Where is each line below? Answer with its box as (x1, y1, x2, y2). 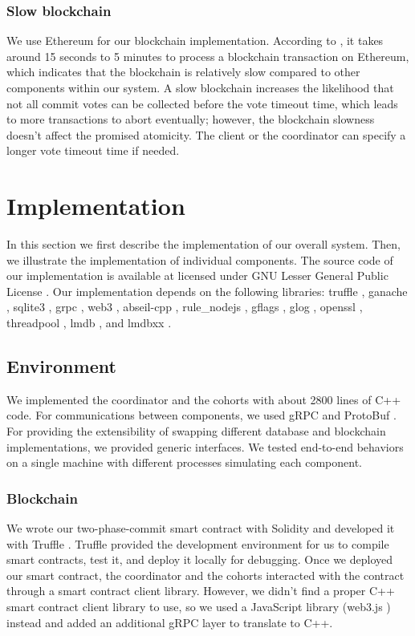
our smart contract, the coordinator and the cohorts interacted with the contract (6, 566, 405, 583)
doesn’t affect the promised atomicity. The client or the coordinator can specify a (6, 126, 406, 143)
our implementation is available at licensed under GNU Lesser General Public (6, 267, 389, 284)
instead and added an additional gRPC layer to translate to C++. (6, 614, 333, 630)
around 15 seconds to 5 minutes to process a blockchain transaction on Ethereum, (6, 47, 409, 64)
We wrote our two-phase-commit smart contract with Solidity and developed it (6, 520, 395, 537)
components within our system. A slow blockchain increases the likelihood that (6, 79, 394, 95)
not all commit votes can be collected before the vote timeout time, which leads (6, 95, 398, 111)
